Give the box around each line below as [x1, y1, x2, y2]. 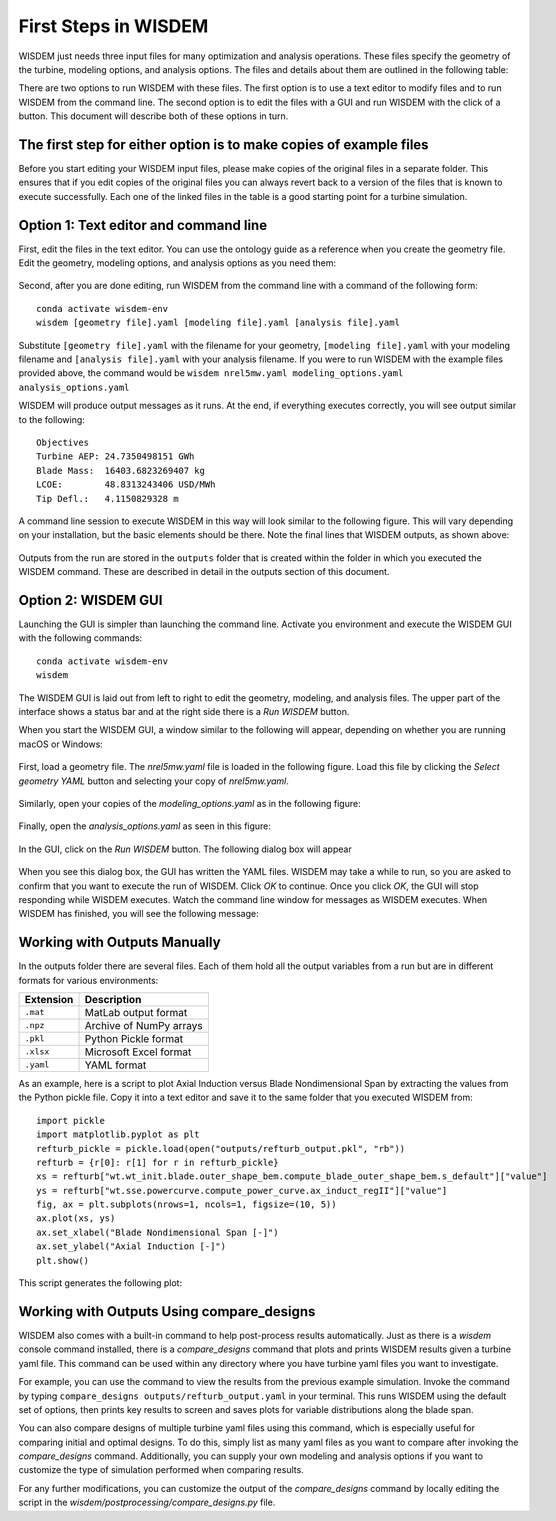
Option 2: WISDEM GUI [18, 591, 163, 609]
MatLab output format [84, 1005, 188, 1019]
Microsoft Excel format [84, 1045, 192, 1059]
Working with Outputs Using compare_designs [18, 1303, 316, 1320]
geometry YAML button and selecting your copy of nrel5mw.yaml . [18, 775, 290, 787]
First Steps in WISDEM [18, 15, 209, 37]
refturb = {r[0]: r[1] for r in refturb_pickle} [36, 1156, 279, 1168]
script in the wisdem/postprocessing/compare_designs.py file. [18, 1496, 276, 1509]
